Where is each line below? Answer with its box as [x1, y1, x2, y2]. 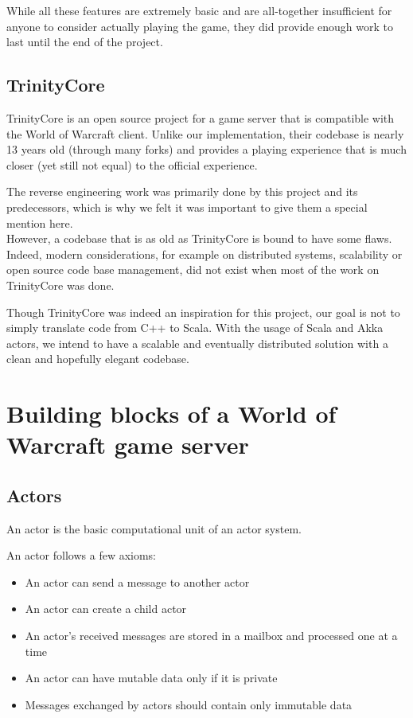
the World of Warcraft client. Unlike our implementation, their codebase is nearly [6, 125, 404, 142]
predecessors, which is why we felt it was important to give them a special [6, 198, 368, 215]
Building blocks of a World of [6, 397, 337, 430]
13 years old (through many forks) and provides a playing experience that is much [6, 141, 407, 158]
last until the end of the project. [6, 33, 163, 50]
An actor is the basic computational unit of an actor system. [6, 520, 302, 537]
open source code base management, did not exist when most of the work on [6, 261, 380, 278]
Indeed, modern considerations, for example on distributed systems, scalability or [6, 245, 403, 262]
